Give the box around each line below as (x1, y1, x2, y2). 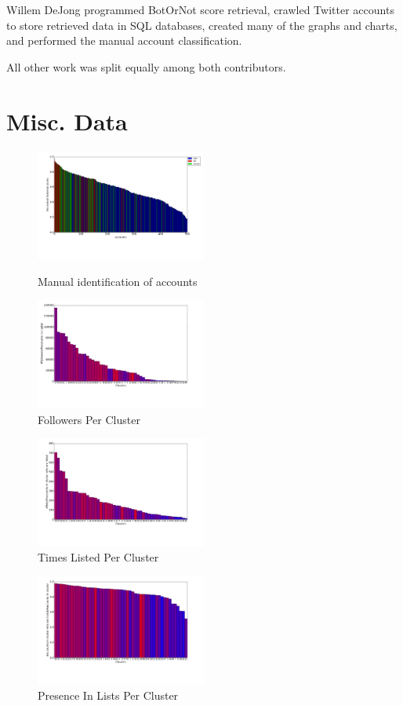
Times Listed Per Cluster (38, 549, 159, 565)
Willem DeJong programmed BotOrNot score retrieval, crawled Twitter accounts (6, 2, 394, 17)
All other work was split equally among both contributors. (6, 58, 286, 75)
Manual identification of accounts (38, 273, 198, 289)
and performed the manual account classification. (6, 32, 242, 49)
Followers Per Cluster (38, 411, 140, 427)
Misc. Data (6, 104, 128, 137)
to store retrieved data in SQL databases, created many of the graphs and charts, (6, 16, 398, 33)
